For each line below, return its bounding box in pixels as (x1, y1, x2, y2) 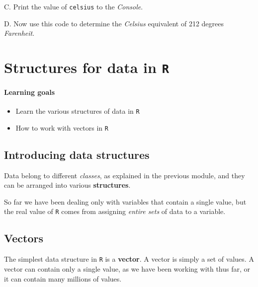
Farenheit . (4, 28, 35, 38)
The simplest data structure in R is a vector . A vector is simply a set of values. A (4, 254, 254, 264)
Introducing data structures (4, 146, 150, 162)
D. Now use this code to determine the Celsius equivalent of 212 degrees (4, 18, 224, 28)
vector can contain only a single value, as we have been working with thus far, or (4, 263, 251, 274)
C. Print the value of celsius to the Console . (4, 1, 143, 11)
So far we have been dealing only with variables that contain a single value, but (4, 196, 247, 207)
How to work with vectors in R (15, 122, 108, 133)
